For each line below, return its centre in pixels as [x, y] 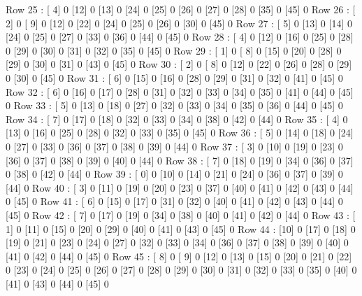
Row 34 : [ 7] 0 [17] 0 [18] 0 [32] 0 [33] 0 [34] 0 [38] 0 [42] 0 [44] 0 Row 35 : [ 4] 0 [177, 119]
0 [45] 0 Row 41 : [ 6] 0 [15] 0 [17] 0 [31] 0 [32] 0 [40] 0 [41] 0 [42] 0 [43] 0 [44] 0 [174, 201]
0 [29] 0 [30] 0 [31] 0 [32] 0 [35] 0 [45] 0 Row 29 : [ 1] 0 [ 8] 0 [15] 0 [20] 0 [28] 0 [174, 50]
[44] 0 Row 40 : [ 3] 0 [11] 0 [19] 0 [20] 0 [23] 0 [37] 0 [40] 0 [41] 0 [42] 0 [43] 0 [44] [180, 187]
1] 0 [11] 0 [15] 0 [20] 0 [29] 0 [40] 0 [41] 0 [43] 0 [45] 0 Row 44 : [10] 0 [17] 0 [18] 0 [181, 228]
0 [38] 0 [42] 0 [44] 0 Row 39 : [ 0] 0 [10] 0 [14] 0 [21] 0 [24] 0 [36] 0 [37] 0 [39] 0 [174, 174]
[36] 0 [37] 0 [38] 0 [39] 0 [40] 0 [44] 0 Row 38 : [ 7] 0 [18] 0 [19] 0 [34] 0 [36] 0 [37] [180, 160]
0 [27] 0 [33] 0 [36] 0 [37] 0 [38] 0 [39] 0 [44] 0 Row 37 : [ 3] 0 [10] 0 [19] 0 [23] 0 [174, 146]
